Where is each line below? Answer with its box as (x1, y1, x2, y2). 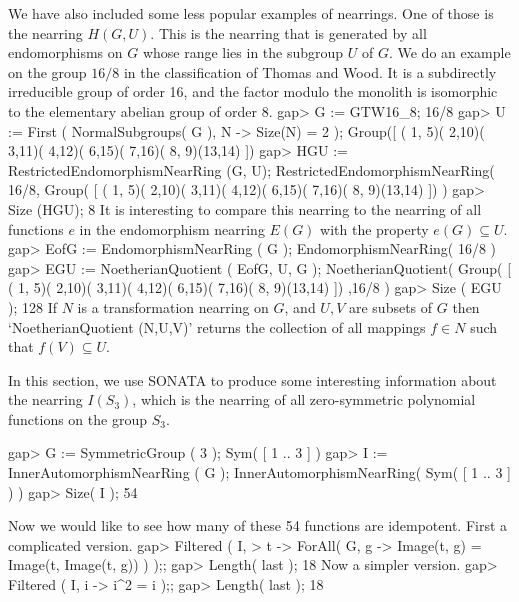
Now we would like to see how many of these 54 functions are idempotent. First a (8, 515, 508, 536)
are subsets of (348, 296, 433, 317)
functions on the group (8, 408, 147, 429)
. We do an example (388, 42, 511, 63)
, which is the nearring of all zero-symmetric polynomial (132, 389, 476, 410)
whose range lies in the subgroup (142, 42, 344, 63)
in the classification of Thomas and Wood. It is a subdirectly (123, 61, 497, 82)
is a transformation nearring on (77, 296, 269, 317)
